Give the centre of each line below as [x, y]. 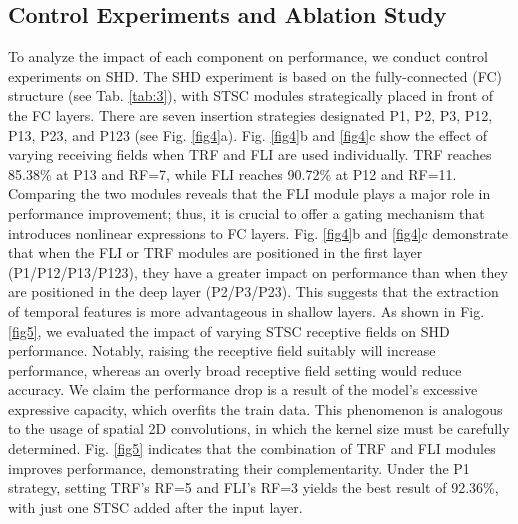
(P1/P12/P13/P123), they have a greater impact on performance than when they [258, 271]
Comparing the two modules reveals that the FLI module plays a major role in [249, 193]
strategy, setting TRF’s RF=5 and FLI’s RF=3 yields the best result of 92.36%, [253, 487]
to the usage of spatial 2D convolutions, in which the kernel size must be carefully [259, 428]
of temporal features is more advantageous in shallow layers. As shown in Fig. [246, 310]
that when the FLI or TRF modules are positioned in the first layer [215, 252]
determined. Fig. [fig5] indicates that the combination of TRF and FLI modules [252, 448]
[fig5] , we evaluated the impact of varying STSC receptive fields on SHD [229, 330]
